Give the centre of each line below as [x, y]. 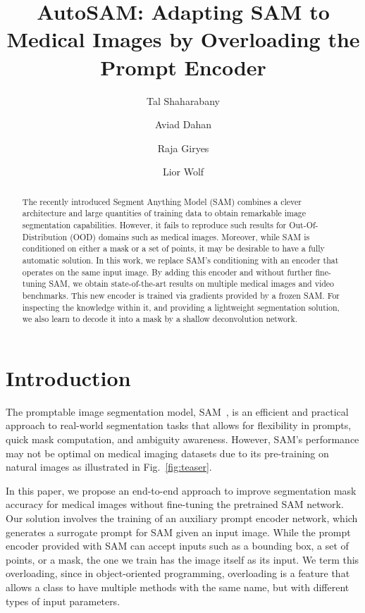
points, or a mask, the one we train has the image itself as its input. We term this [182, 559]
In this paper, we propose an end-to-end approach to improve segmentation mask [181, 490]
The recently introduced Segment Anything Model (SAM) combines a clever [162, 201]
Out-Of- [304, 224]
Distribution [45, 236]
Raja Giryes [183, 148]
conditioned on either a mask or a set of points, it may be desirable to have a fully [173, 248]
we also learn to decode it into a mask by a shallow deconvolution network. [160, 319]
